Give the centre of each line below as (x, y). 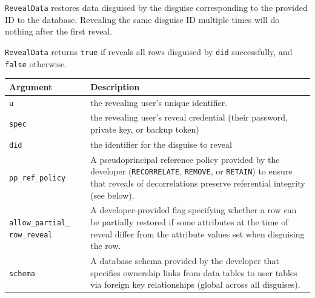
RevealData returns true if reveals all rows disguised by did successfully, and (149, 51)
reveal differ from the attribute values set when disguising (197, 233)
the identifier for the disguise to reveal (161, 144)
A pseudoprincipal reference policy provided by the (185, 159)
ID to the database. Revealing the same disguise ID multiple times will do (142, 19)
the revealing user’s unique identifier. (159, 102)
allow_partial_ (40, 223)
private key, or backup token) (145, 129)
